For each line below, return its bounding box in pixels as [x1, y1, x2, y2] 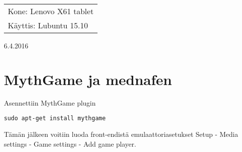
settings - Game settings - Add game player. [4, 138, 136, 149]
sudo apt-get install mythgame [4, 115, 106, 122]
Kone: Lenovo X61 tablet [8, 5, 94, 17]
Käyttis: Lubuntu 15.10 [8, 20, 88, 31]
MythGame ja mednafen [4, 69, 172, 89]
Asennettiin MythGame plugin [4, 97, 96, 108]
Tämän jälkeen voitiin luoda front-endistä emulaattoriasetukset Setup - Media [4, 129, 238, 139]
